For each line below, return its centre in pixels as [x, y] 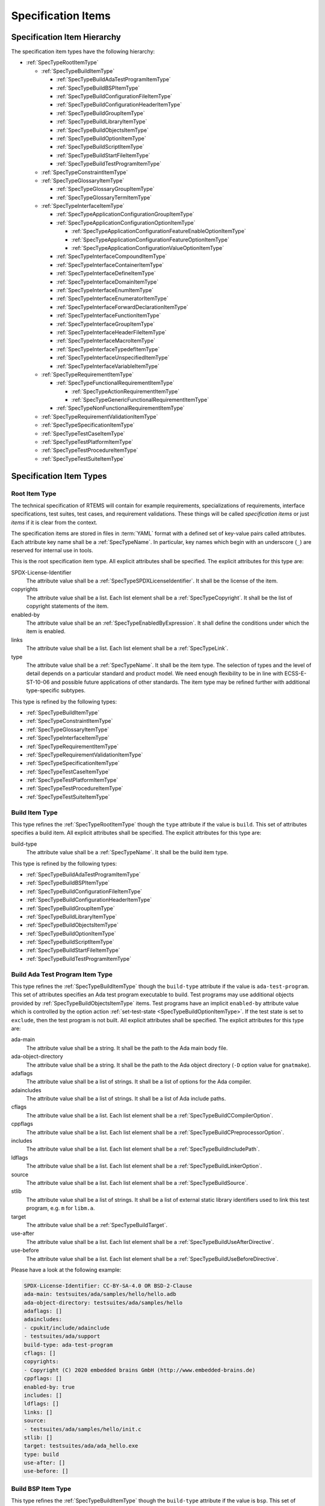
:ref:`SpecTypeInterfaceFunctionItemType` [109, 316]
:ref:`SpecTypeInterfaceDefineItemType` [106, 273]
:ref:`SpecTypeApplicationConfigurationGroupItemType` [125, 214]
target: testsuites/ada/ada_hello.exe [81, 1446]
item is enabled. [46, 631]
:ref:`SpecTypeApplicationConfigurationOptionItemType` [126, 222]
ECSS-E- [296, 673]
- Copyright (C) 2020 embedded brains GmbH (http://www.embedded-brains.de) [140, 1370]
